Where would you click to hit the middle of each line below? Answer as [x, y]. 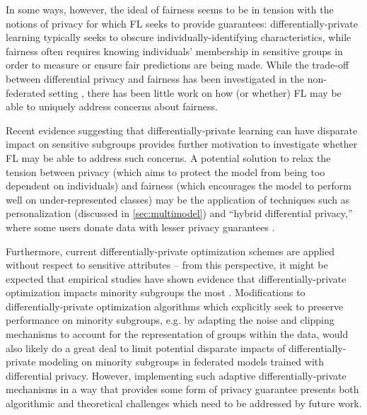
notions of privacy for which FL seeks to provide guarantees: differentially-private [182, 23]
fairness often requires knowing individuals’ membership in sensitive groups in [174, 51]
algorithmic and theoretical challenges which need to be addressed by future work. [184, 403]
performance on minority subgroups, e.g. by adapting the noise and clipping [170, 320]
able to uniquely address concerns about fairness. [112, 106]
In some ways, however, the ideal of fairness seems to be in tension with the [170, 9]
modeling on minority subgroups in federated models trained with [182, 362]
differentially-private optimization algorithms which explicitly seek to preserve [175, 306]
